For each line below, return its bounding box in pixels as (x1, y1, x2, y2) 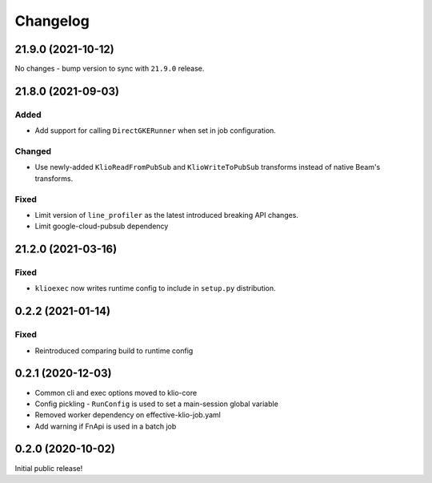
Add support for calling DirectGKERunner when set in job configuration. (34, 126, 276, 135)
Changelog (14, 12, 90, 30)
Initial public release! (14, 463, 83, 473)
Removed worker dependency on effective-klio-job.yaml (34, 410, 222, 420)
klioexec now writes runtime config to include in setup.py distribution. (34, 284, 276, 293)
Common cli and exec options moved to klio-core (34, 388, 198, 397)
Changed (14, 145, 52, 156)
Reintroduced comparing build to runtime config (34, 345, 194, 356)
